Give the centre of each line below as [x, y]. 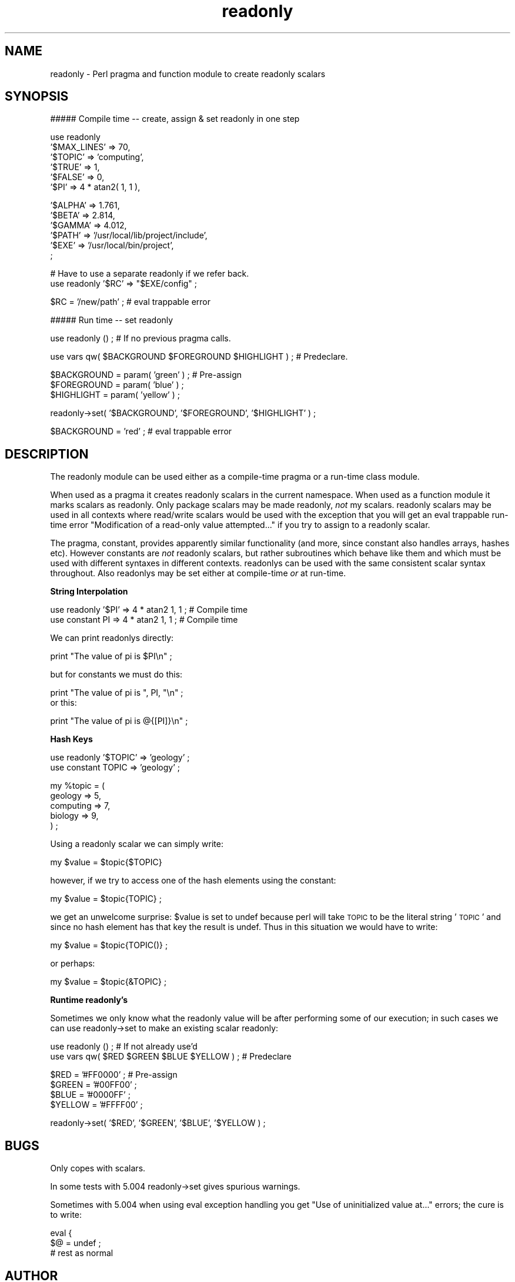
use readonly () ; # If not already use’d [124, 1047]
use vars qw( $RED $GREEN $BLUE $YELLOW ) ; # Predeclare [171, 1057]
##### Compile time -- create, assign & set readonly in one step [175, 119]
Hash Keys [71, 739]
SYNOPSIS [37, 97]
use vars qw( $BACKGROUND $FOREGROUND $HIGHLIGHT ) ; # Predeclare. [199, 357]
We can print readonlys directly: [112, 638]
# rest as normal [82, 1253]
